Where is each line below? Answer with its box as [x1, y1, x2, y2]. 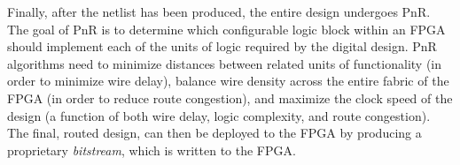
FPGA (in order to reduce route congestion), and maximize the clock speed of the [7, 88, 453, 107]
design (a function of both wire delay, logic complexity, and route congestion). [7, 106, 431, 124]
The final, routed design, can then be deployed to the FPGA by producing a [7, 124, 422, 142]
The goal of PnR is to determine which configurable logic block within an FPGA [7, 19, 446, 38]
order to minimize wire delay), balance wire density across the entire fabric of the [7, 71, 449, 90]
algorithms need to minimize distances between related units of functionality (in [7, 54, 441, 72]
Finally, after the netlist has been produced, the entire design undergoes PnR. [7, 3, 431, 20]
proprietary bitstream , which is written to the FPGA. [7, 140, 296, 159]
